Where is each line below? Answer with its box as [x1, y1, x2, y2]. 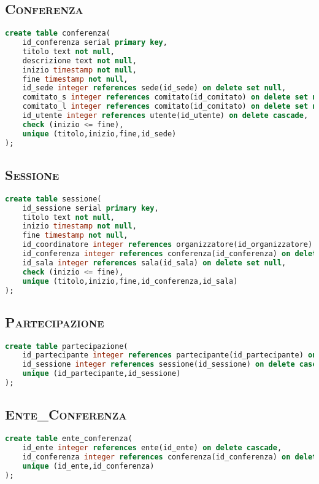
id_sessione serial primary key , [22, 203, 159, 213]
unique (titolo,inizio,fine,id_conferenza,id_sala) [22, 276, 238, 286]
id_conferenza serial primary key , [22, 38, 167, 47]
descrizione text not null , [22, 56, 137, 65]
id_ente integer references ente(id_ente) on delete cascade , [22, 443, 282, 453]
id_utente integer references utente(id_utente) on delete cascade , [22, 111, 309, 120]
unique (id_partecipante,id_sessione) [22, 369, 181, 378]
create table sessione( [5, 194, 102, 203]
